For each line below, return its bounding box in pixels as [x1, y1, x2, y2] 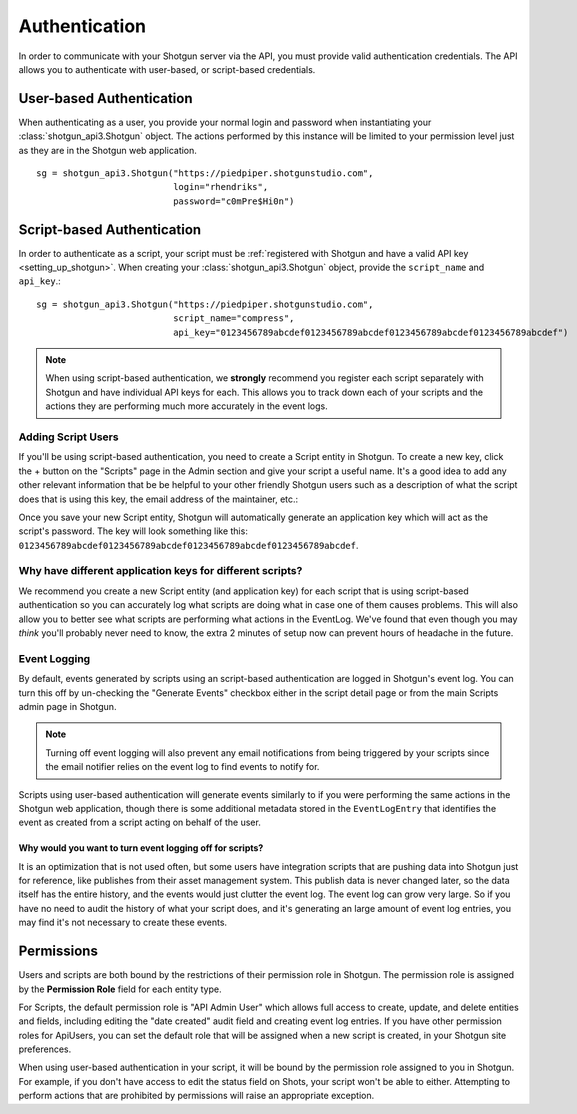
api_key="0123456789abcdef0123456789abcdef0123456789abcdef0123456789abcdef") [173, 326, 569, 338]
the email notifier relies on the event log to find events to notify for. [45, 761, 320, 773]
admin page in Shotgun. [18, 700, 117, 712]
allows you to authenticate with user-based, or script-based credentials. [18, 63, 316, 75]
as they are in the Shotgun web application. [18, 144, 197, 156]
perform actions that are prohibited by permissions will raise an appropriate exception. [18, 1090, 375, 1102]
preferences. [18, 1043, 72, 1055]
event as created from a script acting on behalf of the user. [18, 816, 262, 829]
